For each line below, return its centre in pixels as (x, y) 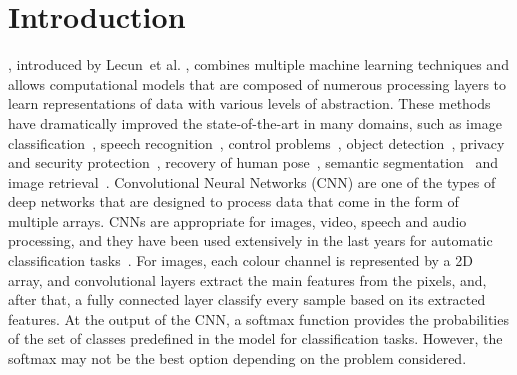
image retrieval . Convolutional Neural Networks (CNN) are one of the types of (252, 181)
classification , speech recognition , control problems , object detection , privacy (256, 142)
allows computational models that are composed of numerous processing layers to (257, 83)
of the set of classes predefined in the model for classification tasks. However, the (255, 338)
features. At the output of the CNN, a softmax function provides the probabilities (258, 318)
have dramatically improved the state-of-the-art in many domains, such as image (255, 122)
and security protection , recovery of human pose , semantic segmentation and (253, 162)
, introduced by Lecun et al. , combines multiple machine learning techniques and (258, 64)
